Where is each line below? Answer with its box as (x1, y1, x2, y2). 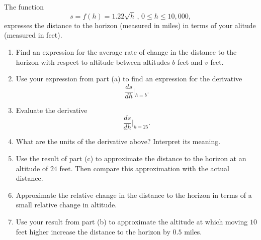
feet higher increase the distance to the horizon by (16, 226, 170, 236)
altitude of (16, 163, 48, 173)
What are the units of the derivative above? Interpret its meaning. (16, 136, 221, 147)
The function (4, 2, 44, 12)
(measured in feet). (4, 30, 62, 40)
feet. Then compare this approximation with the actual (59, 163, 229, 173)
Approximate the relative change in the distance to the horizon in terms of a (16, 189, 252, 200)
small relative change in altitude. (16, 199, 117, 210)
